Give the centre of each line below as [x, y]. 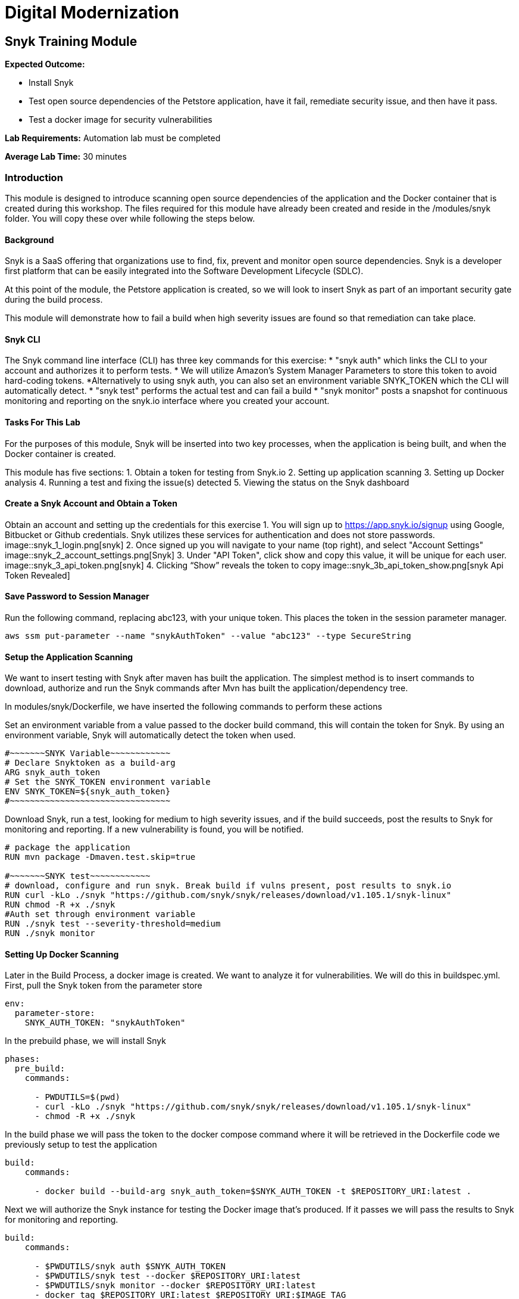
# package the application [68, 848]
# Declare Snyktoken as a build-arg [90, 763]
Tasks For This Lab [43, 422]
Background [29, 240]
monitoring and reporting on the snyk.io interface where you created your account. [167, 401]
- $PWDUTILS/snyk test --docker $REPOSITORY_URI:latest [168, 1276]
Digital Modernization [92, 13]
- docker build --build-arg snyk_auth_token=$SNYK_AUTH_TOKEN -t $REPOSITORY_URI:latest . [253, 1191]
